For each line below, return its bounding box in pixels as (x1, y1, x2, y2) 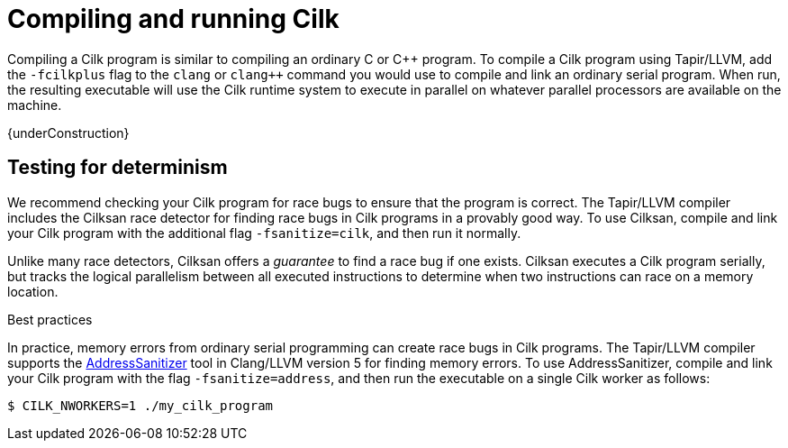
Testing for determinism (7, 156, 228, 179)
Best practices (7, 311, 93, 327)
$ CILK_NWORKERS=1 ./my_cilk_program (7, 398, 274, 413)
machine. (7, 96, 62, 113)
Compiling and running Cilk (7, 4, 340, 34)
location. (7, 283, 59, 299)
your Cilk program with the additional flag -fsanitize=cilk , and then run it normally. (7, 224, 521, 241)
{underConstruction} (7, 124, 130, 141)
